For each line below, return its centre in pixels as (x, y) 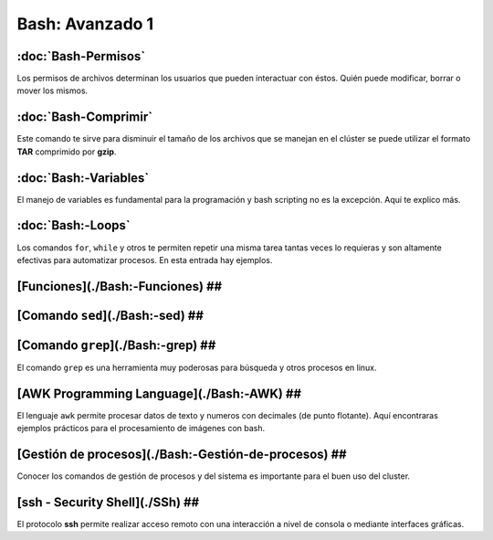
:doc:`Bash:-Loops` (74, 225)
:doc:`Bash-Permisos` (81, 56)
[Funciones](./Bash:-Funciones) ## (120, 286)
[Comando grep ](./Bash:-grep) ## (116, 345)
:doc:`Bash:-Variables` (83, 178)
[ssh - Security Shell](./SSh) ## (108, 502)
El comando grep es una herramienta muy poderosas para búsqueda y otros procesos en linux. (197, 367)
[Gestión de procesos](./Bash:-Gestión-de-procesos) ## (182, 454)
